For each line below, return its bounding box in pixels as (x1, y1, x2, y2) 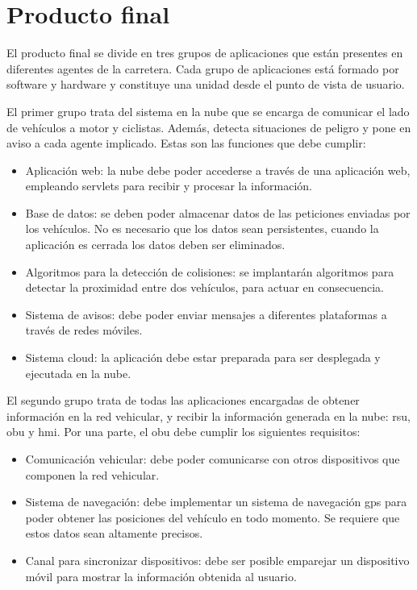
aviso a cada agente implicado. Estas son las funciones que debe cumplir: (6, 135, 366, 152)
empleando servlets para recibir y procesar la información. (25, 177, 312, 194)
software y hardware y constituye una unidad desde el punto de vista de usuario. (6, 76, 405, 93)
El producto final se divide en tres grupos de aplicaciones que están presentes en (6, 44, 403, 61)
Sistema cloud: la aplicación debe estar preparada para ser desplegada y (25, 349, 381, 366)
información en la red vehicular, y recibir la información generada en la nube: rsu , (6, 407, 411, 424)
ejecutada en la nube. (25, 364, 131, 381)
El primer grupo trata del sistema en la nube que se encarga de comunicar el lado (6, 102, 410, 119)
